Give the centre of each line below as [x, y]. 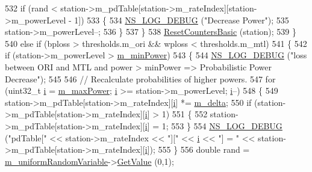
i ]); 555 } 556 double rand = [197, 149]
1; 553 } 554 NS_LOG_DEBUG [222, 125]
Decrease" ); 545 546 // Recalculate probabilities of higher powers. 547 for [140, 78]
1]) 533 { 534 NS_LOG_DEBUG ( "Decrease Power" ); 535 [182, 20]
